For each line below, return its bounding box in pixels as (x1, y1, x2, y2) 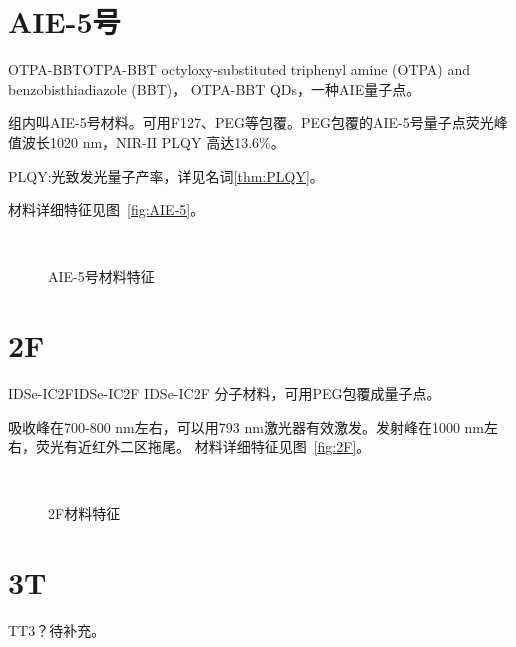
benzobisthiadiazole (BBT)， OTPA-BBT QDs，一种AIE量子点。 (8, 78, 421, 99)
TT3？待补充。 (8, 620, 106, 641)
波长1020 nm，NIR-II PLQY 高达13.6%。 (21, 131, 285, 152)
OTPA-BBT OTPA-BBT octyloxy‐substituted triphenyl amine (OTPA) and (8, 59, 471, 80)
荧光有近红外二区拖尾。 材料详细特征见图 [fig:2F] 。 (35, 436, 371, 457)
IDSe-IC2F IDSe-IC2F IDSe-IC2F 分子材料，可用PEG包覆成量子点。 (8, 383, 441, 403)
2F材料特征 (48, 503, 121, 524)
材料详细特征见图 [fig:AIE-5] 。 (8, 199, 205, 220)
